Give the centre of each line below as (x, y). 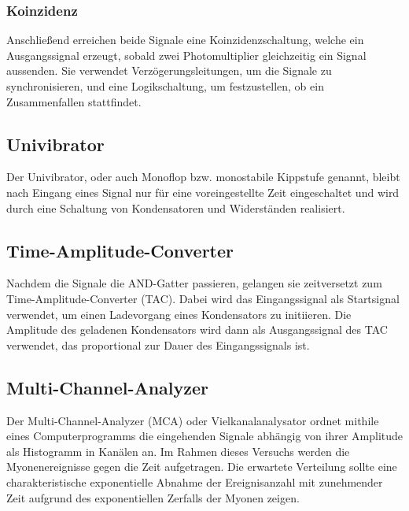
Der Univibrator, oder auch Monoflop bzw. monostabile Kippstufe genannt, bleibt (203, 177)
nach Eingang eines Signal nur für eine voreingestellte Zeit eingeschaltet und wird (203, 192)
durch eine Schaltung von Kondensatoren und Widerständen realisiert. (176, 207)
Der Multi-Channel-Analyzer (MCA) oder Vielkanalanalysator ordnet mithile (193, 420)
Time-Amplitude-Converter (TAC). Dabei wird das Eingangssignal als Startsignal (203, 298)
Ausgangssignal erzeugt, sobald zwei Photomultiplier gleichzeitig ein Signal (186, 55)
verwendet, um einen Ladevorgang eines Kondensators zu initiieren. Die (179, 314)
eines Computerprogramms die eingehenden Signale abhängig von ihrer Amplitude (204, 436)
